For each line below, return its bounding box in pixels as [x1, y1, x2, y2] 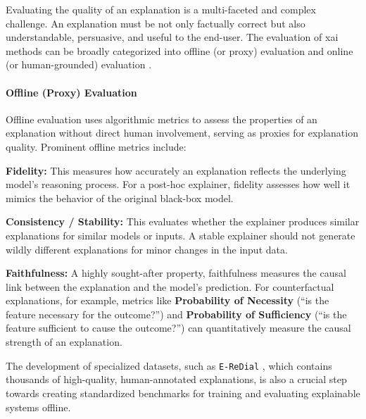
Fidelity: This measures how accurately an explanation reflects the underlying [6, 163, 346, 177]
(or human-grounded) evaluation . [6, 57, 152, 72]
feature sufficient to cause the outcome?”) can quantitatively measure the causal [6, 320, 351, 335]
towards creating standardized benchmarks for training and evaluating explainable [6, 385, 360, 400]
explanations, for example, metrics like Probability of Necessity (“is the [6, 293, 329, 308]
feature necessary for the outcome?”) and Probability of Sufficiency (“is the [6, 306, 347, 321]
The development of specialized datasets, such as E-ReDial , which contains [6, 358, 332, 373]
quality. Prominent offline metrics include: [6, 139, 187, 154]
